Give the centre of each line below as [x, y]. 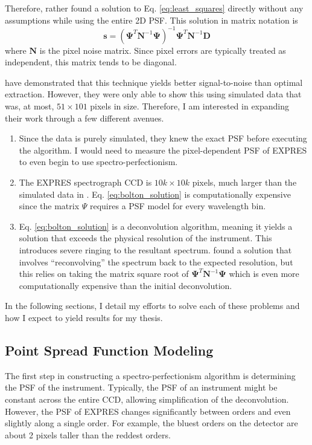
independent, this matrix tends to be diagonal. [91, 62]
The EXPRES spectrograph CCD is [85, 182]
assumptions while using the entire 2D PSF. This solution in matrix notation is [151, 20]
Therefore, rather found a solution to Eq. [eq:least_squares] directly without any [154, 8]
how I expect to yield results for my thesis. [84, 317]
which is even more [264, 274]
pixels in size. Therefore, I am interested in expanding [190, 106]
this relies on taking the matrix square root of [104, 274]
